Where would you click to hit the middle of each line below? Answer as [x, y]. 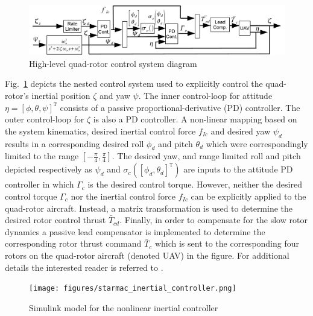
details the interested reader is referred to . [84, 267]
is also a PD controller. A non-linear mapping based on [195, 119]
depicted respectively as [49, 169]
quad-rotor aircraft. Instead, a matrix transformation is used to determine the [149, 208]
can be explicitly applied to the [248, 196]
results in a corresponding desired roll [74, 143]
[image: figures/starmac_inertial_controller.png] [133, 289]
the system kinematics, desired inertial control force [100, 131]
